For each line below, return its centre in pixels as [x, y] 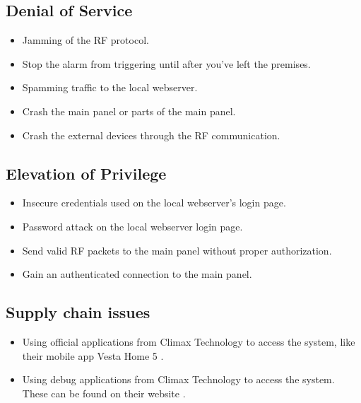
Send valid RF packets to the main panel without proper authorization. [177, 250]
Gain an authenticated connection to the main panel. [137, 274]
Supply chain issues [78, 312]
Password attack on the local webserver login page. [132, 226]
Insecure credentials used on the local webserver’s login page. [154, 203]
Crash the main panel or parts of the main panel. [129, 111]
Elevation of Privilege [86, 173]
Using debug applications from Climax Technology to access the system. [178, 379]
